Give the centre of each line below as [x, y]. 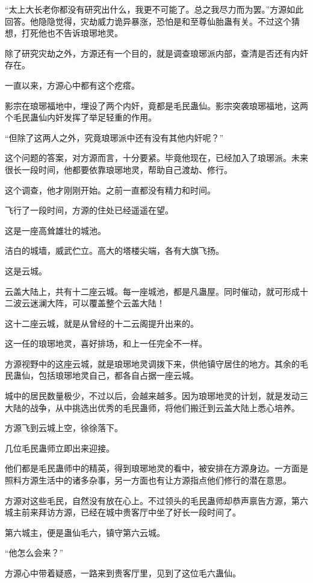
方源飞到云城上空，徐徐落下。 [64, 428]
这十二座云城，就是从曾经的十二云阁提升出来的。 [102, 323]
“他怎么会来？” [34, 553]
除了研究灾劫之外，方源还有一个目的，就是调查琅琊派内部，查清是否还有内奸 [156, 53]
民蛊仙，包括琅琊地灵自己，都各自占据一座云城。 [102, 375]
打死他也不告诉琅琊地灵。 [72, 33]
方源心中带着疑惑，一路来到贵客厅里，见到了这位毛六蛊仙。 [123, 573]
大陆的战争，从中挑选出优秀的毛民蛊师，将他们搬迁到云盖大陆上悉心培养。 [152, 407]
